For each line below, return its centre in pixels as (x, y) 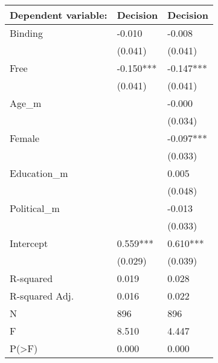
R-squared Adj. (42, 296)
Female (25, 138)
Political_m (35, 208)
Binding (26, 33)
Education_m (39, 173)
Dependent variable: (59, 15)
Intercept (29, 243)
